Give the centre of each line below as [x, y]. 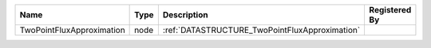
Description [185, 15]
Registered [390, 10]
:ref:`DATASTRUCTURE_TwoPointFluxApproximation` [261, 30]
